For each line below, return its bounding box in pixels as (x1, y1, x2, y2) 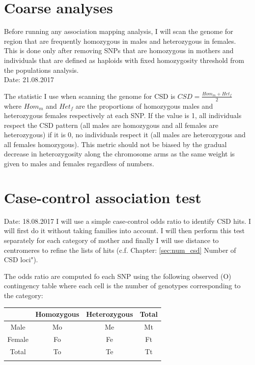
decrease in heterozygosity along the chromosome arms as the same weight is (4, 149, 235, 159)
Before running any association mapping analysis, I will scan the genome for (4, 26, 233, 36)
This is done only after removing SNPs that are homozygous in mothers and (4, 45, 234, 56)
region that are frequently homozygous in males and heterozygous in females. (4, 35, 236, 46)
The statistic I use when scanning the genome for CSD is (4, 91, 175, 101)
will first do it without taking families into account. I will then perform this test (4, 225, 245, 236)
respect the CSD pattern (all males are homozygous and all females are (4, 120, 219, 130)
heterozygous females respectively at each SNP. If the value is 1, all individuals (4, 110, 242, 121)
